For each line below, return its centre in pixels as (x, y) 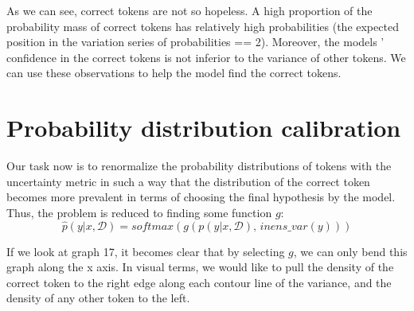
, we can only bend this (350, 251)
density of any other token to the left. (98, 298)
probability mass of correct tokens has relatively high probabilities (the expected (203, 26)
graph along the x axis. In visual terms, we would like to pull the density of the (200, 267)
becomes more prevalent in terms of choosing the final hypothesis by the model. (201, 197)
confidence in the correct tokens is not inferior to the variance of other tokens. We (206, 57)
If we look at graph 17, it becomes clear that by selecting (146, 251)
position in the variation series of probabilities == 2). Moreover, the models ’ (195, 42)
